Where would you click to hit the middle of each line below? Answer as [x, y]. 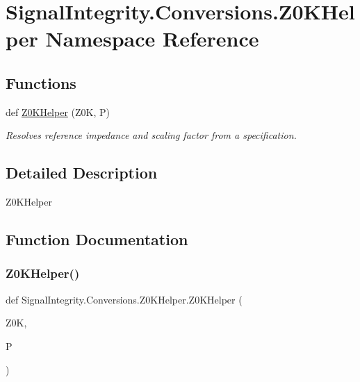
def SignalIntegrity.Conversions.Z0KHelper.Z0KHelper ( [124, 299]
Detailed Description [82, 173]
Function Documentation [97, 239]
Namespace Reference [152, 39]
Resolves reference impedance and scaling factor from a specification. [151, 135]
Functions [41, 82]
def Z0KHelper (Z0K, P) [58, 111]
